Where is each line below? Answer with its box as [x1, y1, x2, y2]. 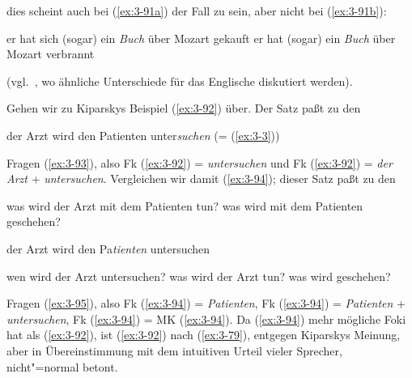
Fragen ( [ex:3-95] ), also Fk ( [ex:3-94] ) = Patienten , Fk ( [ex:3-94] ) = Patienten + [6, 295, 406, 312]
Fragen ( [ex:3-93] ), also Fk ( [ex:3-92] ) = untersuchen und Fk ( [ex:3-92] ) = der [6, 154, 393, 171]
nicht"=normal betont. [6, 358, 118, 375]
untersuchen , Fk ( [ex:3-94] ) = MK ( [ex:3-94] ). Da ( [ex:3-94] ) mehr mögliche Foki [6, 310, 406, 327]
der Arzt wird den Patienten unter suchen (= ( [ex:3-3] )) [6, 126, 280, 143]
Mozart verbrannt [6, 45, 95, 62]
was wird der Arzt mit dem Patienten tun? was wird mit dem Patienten [6, 197, 363, 214]
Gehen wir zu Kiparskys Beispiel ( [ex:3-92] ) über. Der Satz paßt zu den [6, 100, 361, 117]
